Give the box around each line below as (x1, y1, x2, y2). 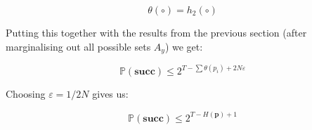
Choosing (6, 86, 46, 101)
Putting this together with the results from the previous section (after (6, 25, 307, 39)
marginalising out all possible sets (6, 39, 151, 53)
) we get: (164, 39, 203, 53)
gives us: (92, 86, 129, 101)
